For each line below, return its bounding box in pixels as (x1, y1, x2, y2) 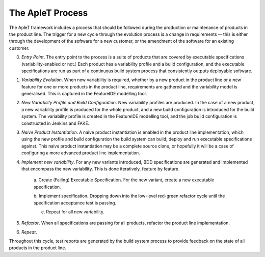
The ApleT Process (9, 7, 88, 18)
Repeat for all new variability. (46, 209, 105, 215)
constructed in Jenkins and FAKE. (21, 120, 90, 126)
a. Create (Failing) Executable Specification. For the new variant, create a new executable (33, 177, 214, 183)
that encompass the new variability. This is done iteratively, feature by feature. (21, 166, 180, 171)
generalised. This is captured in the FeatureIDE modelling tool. (21, 91, 147, 97)
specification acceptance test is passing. (33, 200, 116, 206)
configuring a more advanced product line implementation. (21, 150, 140, 156)
